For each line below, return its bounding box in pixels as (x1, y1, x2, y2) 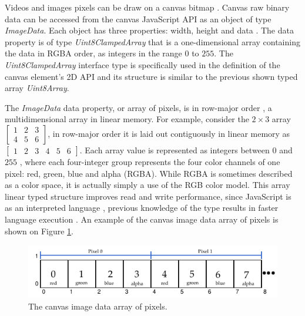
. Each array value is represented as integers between (79, 143, 270, 156)
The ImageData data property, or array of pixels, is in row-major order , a (5, 101, 272, 113)
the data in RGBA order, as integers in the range (5, 47, 182, 59)
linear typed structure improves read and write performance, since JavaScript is (5, 190, 291, 202)
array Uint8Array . (5, 82, 69, 94)
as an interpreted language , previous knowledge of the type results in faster (5, 201, 279, 214)
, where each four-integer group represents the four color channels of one (19, 155, 280, 167)
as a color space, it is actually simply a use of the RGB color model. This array (5, 179, 290, 191)
